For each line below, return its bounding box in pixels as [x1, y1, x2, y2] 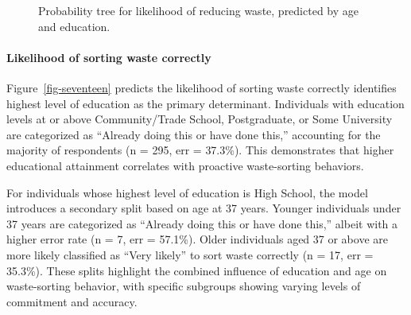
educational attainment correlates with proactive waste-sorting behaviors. [6, 157, 364, 173]
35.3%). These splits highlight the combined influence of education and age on [6, 262, 387, 278]
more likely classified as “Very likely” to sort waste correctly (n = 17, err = [6, 246, 374, 262]
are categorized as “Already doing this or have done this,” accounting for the [6, 126, 381, 142]
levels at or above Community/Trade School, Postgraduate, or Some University [6, 111, 393, 127]
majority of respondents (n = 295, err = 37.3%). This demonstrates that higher [6, 142, 394, 158]
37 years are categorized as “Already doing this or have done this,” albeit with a [6, 215, 398, 231]
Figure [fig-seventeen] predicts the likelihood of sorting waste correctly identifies [6, 79, 397, 95]
